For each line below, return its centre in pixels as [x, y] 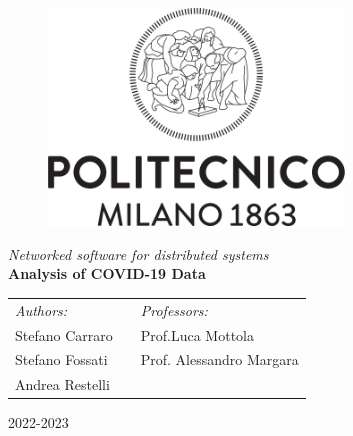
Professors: [174, 309]
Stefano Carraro [64, 334]
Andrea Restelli [62, 384]
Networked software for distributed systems [138, 253]
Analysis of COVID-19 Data [107, 273]
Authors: [41, 309]
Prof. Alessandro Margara [219, 359]
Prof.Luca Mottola [197, 334]
